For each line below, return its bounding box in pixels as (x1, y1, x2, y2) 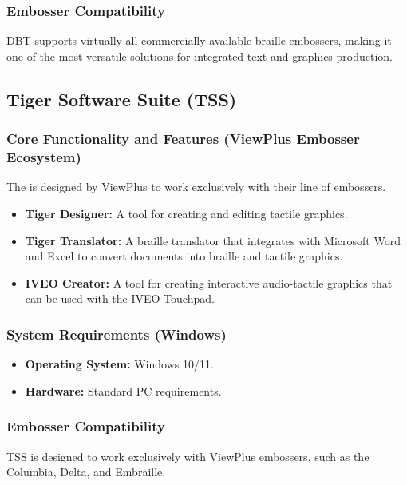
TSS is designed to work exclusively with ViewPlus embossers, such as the (6, 447, 369, 464)
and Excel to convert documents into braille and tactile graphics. (25, 248, 343, 264)
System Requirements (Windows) (6, 324, 227, 344)
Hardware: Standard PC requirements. (25, 382, 222, 399)
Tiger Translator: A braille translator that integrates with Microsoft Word (25, 232, 401, 248)
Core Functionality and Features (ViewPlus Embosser (6, 129, 360, 149)
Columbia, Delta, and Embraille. (6, 463, 166, 480)
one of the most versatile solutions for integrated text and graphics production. (6, 47, 393, 64)
